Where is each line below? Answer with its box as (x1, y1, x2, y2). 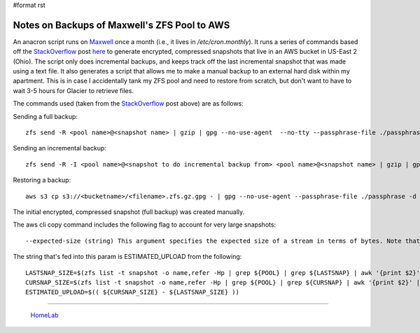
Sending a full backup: (13, 112, 78, 120)
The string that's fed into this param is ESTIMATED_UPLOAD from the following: (13, 253, 242, 261)
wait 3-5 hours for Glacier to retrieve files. (13, 86, 134, 94)
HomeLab (30, 311, 59, 319)
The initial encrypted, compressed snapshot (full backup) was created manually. (13, 207, 245, 216)
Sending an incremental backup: (13, 144, 106, 153)
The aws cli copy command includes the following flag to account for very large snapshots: (13, 220, 276, 229)
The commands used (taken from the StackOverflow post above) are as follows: (13, 99, 244, 108)
